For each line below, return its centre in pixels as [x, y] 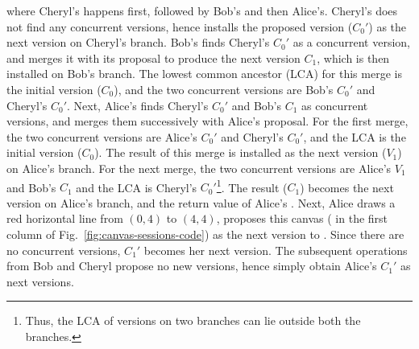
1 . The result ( [252, 186]
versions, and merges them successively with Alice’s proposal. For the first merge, [207, 121]
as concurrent [335, 105]
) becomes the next [347, 187]
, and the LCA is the [355, 136]
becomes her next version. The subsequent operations [276, 250]
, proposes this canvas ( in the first [302, 218]
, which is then [353, 57]
